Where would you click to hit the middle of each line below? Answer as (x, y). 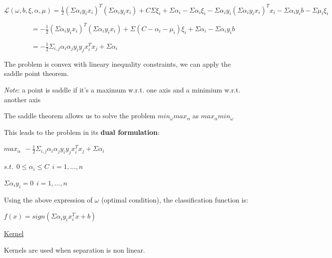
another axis (22, 99)
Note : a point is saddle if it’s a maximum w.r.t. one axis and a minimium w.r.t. (122, 89)
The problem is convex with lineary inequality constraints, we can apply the (117, 64)
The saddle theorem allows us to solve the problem (80, 116)
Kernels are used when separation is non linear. (74, 249)
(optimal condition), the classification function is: (175, 199)
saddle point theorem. (37, 73)
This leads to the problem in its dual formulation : (82, 132)
